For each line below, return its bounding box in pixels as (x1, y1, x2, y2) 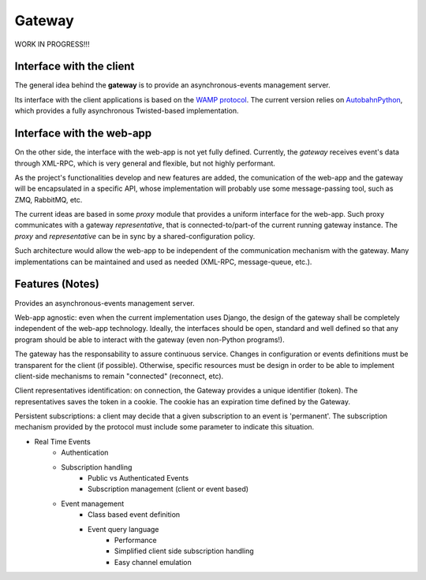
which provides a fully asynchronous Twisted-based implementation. (14, 106, 239, 116)
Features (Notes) (14, 277, 100, 291)
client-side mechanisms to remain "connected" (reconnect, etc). (14, 371, 224, 381)
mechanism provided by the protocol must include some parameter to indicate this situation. (14, 422, 315, 432)
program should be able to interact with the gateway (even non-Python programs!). (14, 335, 285, 344)
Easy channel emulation (114, 557, 192, 567)
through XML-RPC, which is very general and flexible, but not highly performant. (14, 158, 276, 168)
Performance (114, 535, 157, 545)
